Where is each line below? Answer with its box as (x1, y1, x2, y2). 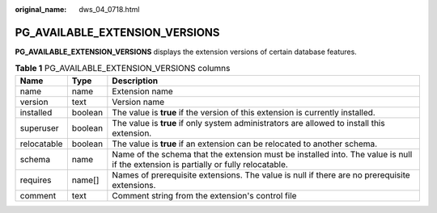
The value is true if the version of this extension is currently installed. (112, 106, 375, 118)
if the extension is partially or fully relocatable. (112, 158, 289, 169)
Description (112, 75, 159, 86)
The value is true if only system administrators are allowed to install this (112, 117, 385, 128)
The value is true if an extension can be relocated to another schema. (112, 138, 378, 149)
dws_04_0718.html (78, 5, 140, 14)
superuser (19, 122, 60, 133)
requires (19, 174, 52, 186)
